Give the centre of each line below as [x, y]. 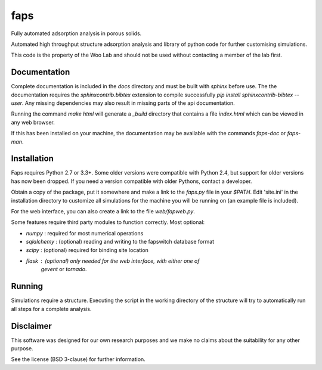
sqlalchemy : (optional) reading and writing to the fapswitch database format [120, 242]
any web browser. [33, 122]
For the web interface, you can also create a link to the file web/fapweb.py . [103, 212]
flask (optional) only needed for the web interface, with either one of [113, 261]
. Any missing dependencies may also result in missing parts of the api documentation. [128, 103]
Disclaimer [31, 326]
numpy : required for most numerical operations [85, 233]
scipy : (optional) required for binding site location [87, 250]
